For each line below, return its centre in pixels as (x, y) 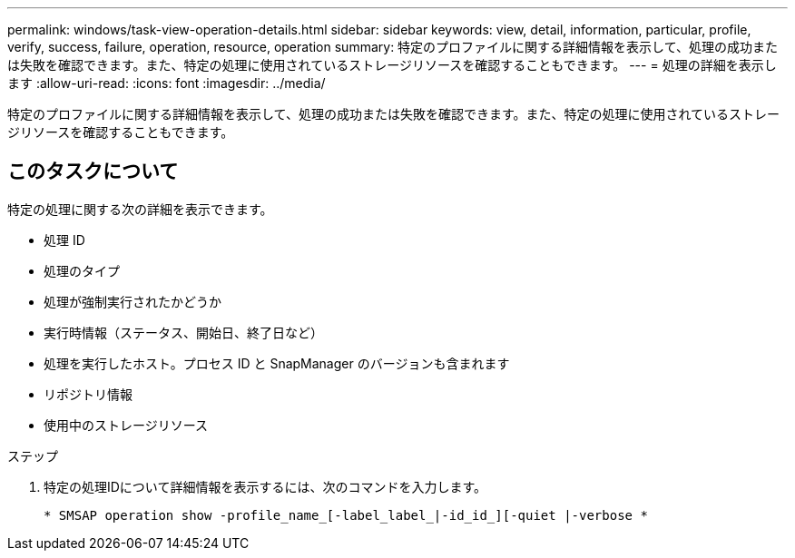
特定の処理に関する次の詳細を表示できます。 (140, 209)
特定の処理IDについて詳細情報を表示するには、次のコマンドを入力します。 (265, 486)
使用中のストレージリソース (126, 425)
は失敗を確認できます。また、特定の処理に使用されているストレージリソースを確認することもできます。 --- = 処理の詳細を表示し (392, 65)
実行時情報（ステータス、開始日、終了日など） (183, 332)
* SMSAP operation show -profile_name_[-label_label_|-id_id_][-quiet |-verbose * (346, 515)
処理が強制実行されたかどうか (132, 301)
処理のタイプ (82, 270)
